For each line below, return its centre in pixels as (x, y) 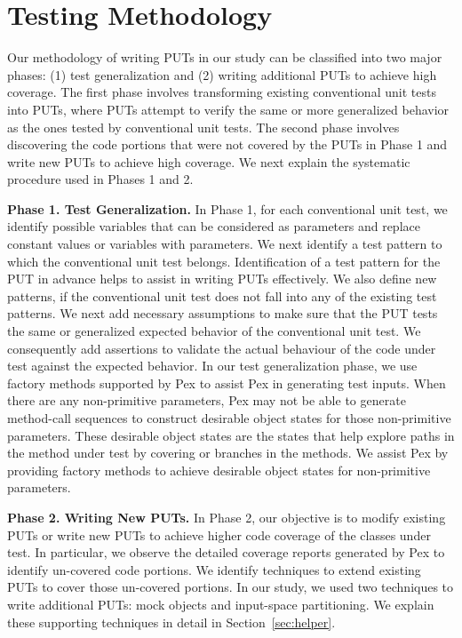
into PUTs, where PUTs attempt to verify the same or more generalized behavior (228, 109)
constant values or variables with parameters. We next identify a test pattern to (225, 244)
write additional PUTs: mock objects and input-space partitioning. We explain (221, 604)
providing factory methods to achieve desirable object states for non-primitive (219, 470)
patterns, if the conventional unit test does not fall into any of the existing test (222, 295)
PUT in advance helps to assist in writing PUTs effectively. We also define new (222, 279)
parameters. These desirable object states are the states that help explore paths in (231, 435)
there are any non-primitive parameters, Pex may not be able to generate (207, 400)
